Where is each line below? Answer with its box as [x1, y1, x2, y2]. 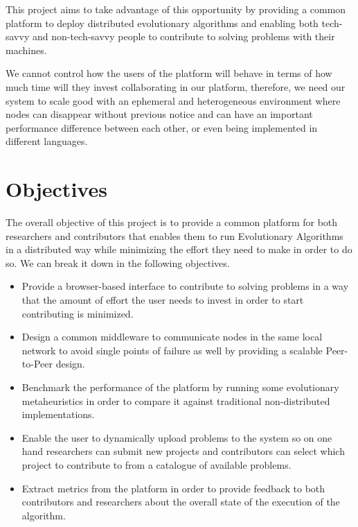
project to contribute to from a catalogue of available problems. [21, 457, 292, 472]
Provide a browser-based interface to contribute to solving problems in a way [21, 279, 349, 293]
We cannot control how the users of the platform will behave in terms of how [6, 66, 332, 80]
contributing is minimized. [21, 306, 134, 320]
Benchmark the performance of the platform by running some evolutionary [21, 380, 339, 394]
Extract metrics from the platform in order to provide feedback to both [21, 481, 325, 495]
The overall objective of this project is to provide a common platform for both [6, 215, 338, 230]
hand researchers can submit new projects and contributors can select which [21, 444, 345, 458]
